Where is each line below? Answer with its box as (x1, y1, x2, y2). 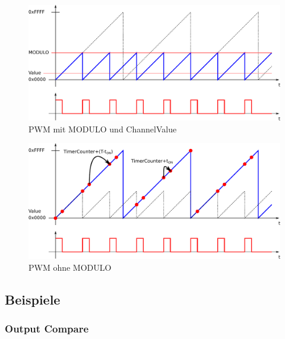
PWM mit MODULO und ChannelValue (28, 122, 177, 135)
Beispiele (5, 290, 61, 308)
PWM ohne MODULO (28, 261, 112, 273)
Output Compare (5, 321, 89, 336)
